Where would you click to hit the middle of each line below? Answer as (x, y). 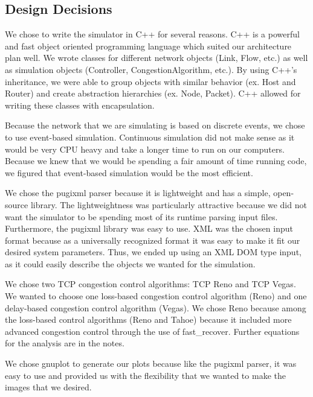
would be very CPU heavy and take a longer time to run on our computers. (145, 149)
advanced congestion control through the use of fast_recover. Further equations (152, 331)
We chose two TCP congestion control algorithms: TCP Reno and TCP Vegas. (150, 284)
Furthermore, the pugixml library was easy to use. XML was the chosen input (149, 228)
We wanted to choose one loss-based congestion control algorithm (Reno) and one (156, 296)
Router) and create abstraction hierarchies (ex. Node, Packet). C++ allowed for (153, 93)
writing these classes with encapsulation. (80, 105)
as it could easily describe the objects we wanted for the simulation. (130, 263)
